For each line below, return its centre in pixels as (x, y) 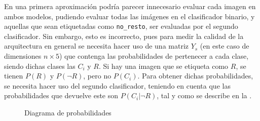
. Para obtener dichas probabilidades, (195, 76)
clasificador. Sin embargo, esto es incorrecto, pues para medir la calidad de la (124, 36)
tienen (14, 76)
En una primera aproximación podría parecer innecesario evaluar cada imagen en (130, 6)
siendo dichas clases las (40, 66)
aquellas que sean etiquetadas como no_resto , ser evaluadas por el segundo (121, 26)
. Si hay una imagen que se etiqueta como (163, 66)
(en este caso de (225, 46)
